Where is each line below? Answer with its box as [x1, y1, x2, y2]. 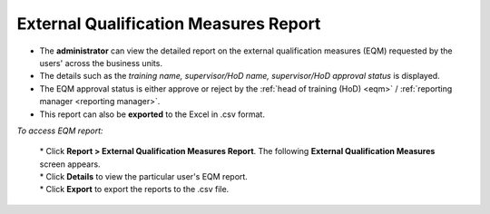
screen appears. [39, 159, 101, 170]
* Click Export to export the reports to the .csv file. [39, 184, 230, 195]
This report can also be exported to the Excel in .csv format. [39, 109, 265, 120]
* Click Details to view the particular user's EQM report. [39, 171, 249, 182]
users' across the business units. [39, 57, 163, 68]
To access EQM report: [16, 125, 103, 136]
